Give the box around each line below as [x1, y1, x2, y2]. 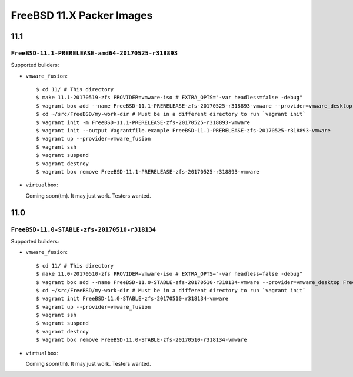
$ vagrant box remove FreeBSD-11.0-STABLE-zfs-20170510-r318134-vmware [36, 336, 247, 343]
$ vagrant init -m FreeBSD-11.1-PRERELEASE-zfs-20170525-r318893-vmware [36, 119, 250, 126]
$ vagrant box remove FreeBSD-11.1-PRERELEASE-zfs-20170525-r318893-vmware [36, 168, 259, 175]
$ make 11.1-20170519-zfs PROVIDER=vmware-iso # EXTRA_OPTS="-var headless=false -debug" [36, 94, 303, 101]
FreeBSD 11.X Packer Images [11, 9, 153, 22]
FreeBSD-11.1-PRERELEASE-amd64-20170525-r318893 [11, 49, 178, 57]
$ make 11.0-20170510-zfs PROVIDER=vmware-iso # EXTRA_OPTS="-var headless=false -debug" [36, 271, 303, 278]
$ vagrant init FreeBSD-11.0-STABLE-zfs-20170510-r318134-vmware [36, 295, 229, 302]
